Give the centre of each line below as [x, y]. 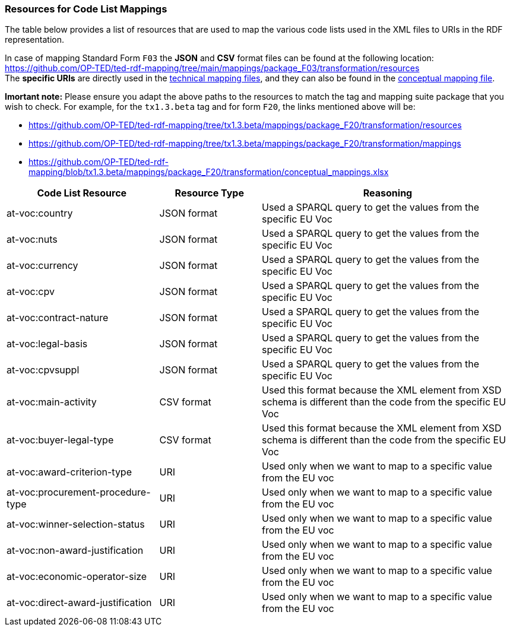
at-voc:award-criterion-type [69, 472]
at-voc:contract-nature [58, 318]
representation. [34, 40]
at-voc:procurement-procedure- [79, 492]
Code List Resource [82, 193]
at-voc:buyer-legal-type [60, 440]
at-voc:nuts [32, 240]
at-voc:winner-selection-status [76, 524]
